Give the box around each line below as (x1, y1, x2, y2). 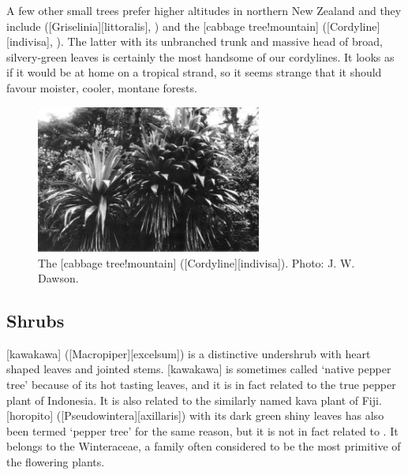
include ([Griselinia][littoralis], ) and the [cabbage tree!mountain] (6, 17, 319, 34)
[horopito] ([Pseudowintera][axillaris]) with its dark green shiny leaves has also (6, 407, 384, 424)
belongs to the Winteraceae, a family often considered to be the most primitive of (6, 438, 401, 454)
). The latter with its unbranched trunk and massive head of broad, (56, 33, 383, 50)
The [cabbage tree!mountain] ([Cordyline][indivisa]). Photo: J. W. (38, 254, 355, 271)
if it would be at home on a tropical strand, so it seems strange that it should (6, 64, 382, 80)
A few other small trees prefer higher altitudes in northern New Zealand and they (6, 2, 402, 18)
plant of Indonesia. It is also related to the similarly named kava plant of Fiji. (6, 391, 382, 408)
